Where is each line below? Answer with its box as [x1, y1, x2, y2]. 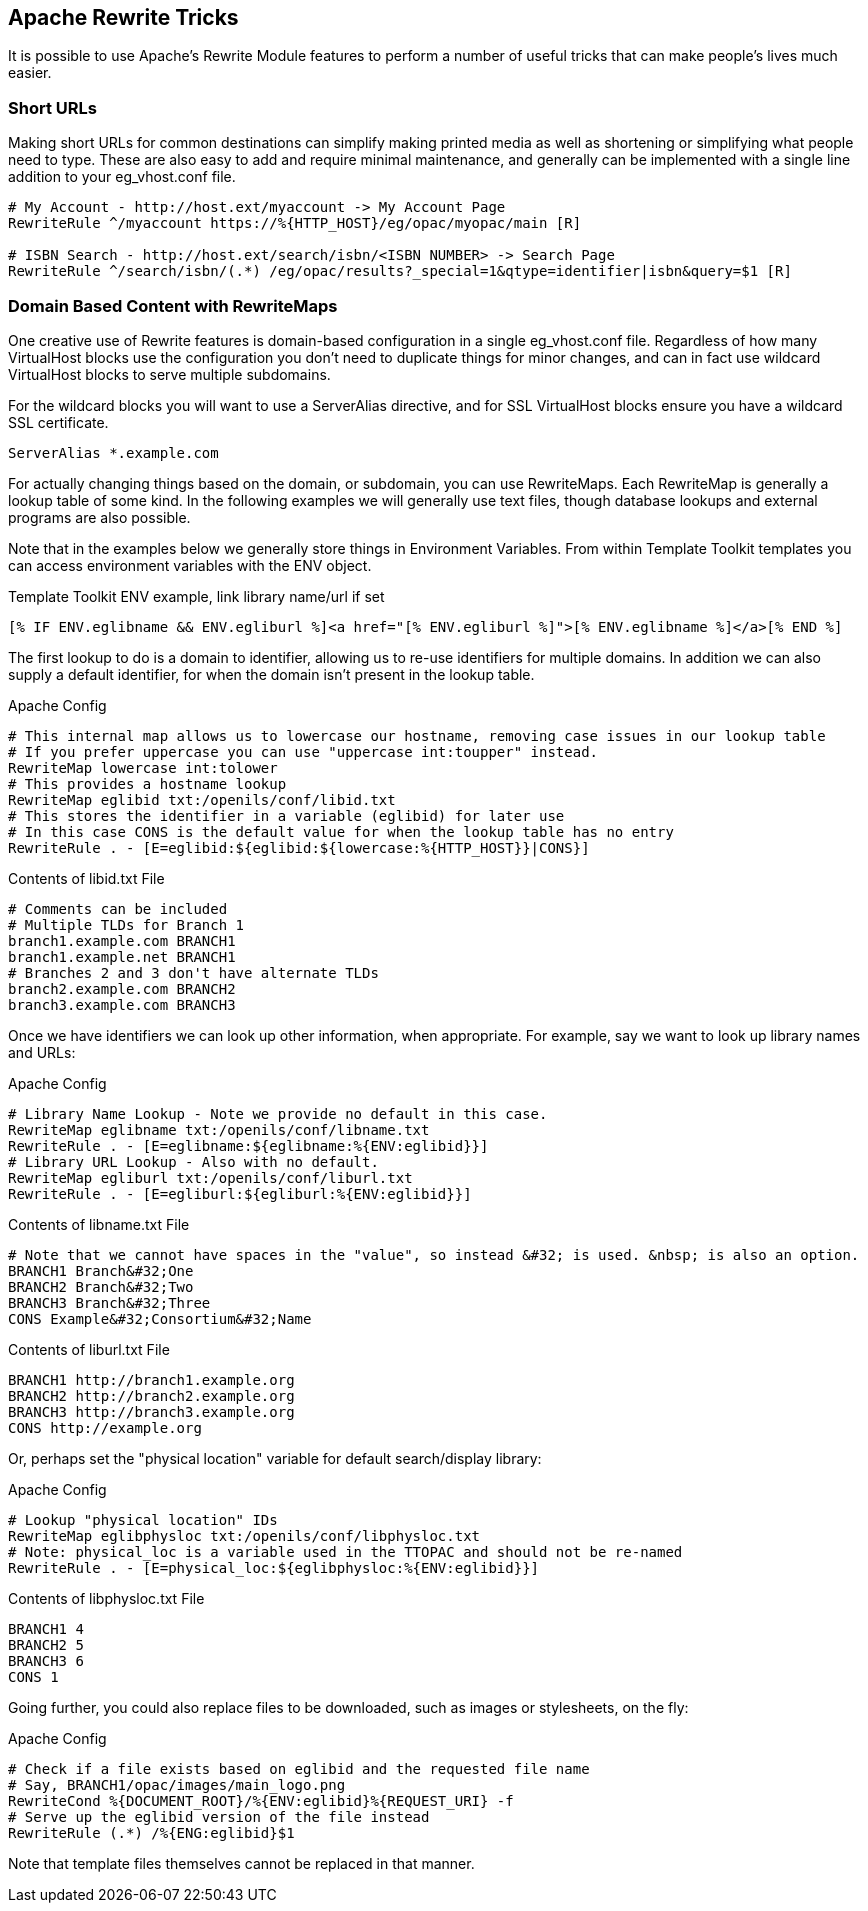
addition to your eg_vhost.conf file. [8, 168, 236, 186]
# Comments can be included [8, 900, 228, 917]
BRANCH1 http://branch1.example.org [8, 1371, 295, 1388]
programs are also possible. [8, 508, 191, 526]
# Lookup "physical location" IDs [8, 1511, 278, 1528]
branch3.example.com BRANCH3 [8, 996, 236, 1013]
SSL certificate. [8, 413, 109, 431]
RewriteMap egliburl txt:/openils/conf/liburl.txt [8, 1169, 413, 1186]
